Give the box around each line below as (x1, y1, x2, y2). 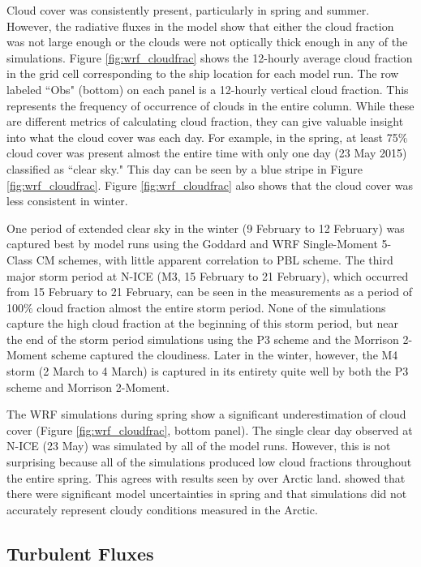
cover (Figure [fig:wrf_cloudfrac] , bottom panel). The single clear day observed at (6, 421, 413, 438)
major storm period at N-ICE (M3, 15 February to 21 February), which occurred (6, 267, 409, 284)
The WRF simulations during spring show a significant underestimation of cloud (6, 406, 406, 423)
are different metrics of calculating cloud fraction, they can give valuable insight (6, 113, 404, 130)
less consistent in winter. (6, 192, 128, 209)
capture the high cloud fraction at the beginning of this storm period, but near (6, 315, 399, 332)
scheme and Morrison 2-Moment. (6, 378, 170, 395)
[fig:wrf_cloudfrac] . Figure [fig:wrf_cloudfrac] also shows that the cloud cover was (6, 176, 413, 193)
